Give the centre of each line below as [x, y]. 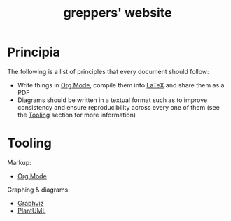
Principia [34, 52]
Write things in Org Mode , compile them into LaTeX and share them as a [121, 85]
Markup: [19, 162]
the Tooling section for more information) [77, 115]
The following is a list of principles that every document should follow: [108, 71]
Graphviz [30, 203]
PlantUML [31, 211]
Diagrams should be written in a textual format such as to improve [112, 100]
